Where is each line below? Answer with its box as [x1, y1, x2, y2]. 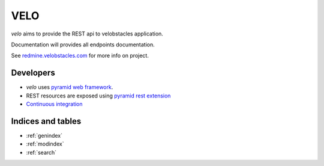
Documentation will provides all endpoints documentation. [11, 41, 155, 48]
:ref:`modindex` [26, 140, 64, 147]
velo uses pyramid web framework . [26, 84, 113, 91]
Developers [11, 68, 55, 78]
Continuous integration [26, 100, 83, 108]
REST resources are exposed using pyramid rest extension [26, 92, 171, 99]
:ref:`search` [26, 149, 57, 156]
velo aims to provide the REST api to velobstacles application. [11, 30, 163, 37]
